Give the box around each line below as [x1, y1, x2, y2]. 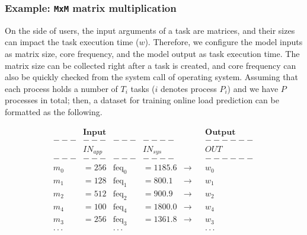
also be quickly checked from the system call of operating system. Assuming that [5, 71, 298, 83]
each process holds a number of [5, 82, 118, 94]
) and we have [227, 82, 279, 94]
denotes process [161, 82, 217, 94]
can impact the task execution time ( [5, 36, 139, 48]
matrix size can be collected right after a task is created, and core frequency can [5, 59, 296, 71]
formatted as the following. [5, 105, 103, 117]
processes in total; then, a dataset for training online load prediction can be [5, 94, 279, 106]
